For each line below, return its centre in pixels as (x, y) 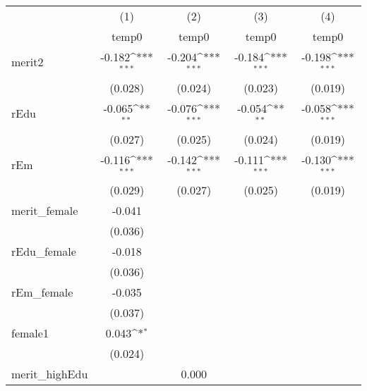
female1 (30, 333)
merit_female (45, 211)
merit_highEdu (50, 374)
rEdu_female (44, 252)
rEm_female (42, 292)
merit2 (28, 62)
